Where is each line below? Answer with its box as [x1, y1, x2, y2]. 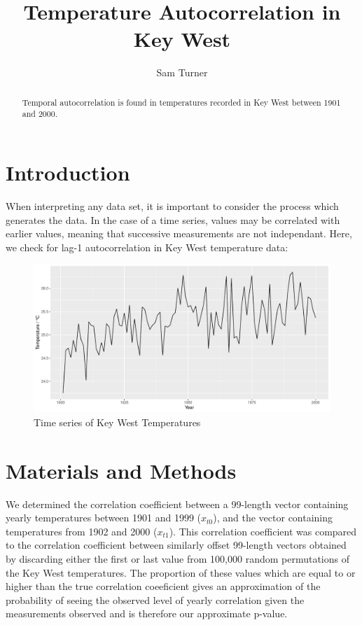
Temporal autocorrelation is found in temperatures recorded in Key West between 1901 [22, 96, 341, 108]
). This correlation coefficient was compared [169, 524, 357, 538]
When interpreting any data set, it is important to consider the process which [6, 198, 339, 213]
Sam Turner [156, 65, 208, 80]
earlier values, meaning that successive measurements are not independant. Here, [6, 226, 352, 241]
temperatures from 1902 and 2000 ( [6, 524, 158, 538]
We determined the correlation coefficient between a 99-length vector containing [6, 496, 349, 511]
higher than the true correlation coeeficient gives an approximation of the [6, 579, 321, 594]
